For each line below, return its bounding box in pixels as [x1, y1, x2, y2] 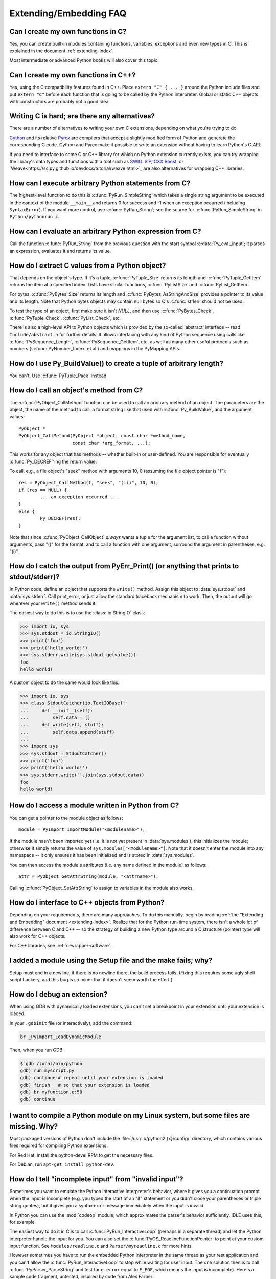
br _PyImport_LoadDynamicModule [20, 1033, 102, 1040]
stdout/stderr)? [9, 572, 60, 581]
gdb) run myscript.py [20, 1068, 75, 1074]
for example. [9, 1219, 36, 1225]
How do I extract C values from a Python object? [9, 261, 166, 270]
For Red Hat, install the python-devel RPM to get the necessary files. [9, 1152, 154, 1158]
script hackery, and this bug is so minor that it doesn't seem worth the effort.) [9, 977, 173, 983]
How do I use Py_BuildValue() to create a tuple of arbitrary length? [9, 359, 223, 368]
